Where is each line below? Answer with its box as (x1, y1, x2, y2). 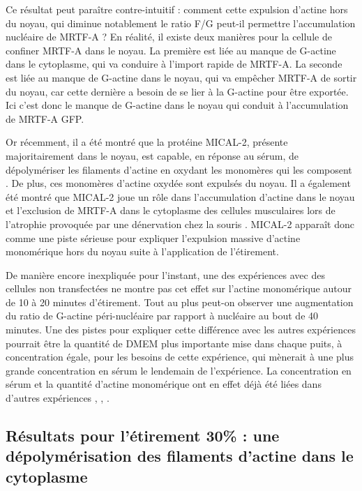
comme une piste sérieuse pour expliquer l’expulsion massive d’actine (6, 230, 301, 245)
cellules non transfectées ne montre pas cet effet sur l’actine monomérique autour (6, 281, 352, 296)
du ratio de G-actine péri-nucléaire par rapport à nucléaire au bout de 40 (6, 308, 319, 323)
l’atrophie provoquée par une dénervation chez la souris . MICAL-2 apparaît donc (6, 216, 354, 231)
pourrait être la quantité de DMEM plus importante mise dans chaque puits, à (6, 335, 342, 350)
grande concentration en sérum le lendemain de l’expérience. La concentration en (6, 363, 352, 377)
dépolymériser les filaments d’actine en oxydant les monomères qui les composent (6, 162, 352, 176)
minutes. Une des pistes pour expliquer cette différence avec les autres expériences (6, 322, 356, 337)
